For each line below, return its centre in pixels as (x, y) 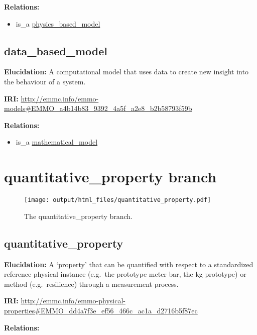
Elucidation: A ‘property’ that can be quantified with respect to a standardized (129, 264)
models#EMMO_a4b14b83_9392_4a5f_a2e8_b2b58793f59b (98, 108)
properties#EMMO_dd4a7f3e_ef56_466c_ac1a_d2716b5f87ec (101, 310)
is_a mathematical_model (57, 142)
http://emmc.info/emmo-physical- (73, 301)
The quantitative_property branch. (78, 216)
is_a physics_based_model (58, 23)
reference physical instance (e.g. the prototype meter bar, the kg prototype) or (125, 274)
